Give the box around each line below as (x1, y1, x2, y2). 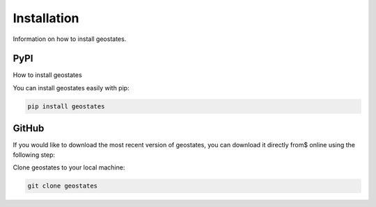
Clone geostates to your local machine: (13, 163, 125, 172)
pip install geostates (27, 102, 105, 110)
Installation (13, 10, 79, 26)
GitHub (13, 122, 45, 135)
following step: (13, 150, 56, 159)
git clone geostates (27, 182, 97, 190)
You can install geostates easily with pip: (13, 83, 130, 92)
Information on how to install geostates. (13, 35, 127, 43)
